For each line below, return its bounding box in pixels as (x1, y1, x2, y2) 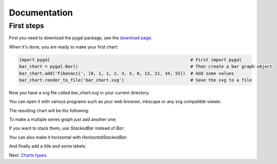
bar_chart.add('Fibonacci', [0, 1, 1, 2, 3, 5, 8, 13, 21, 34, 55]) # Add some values (19, 70, 234, 76)
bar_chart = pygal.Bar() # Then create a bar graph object (19, 64, 273, 69)
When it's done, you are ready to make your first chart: (9, 44, 118, 49)
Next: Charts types (9, 152, 47, 158)
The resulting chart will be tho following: (9, 107, 90, 114)
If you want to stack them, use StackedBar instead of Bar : (9, 125, 125, 131)
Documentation (9, 7, 73, 18)
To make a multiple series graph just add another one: (9, 116, 117, 122)
